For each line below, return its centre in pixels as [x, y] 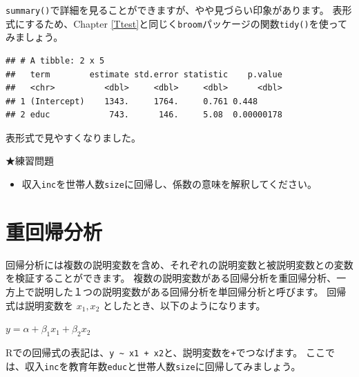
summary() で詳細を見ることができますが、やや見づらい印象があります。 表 [174, 10]
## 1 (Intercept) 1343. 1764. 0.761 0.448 [132, 101]
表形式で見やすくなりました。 [73, 137]
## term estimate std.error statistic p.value [144, 74]
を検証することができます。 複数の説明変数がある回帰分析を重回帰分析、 [171, 278]
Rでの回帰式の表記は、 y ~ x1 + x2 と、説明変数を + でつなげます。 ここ [165, 352]
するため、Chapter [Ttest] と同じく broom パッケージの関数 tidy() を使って [186, 23]
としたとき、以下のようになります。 [184, 305]
